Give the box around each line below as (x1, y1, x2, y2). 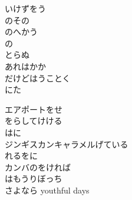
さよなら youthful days (5, 183, 90, 196)
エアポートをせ (5, 103, 62, 115)
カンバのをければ (5, 160, 71, 173)
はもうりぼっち (5, 172, 62, 185)
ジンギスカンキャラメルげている (5, 137, 128, 150)
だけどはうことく (5, 71, 71, 84)
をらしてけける (5, 114, 62, 127)
